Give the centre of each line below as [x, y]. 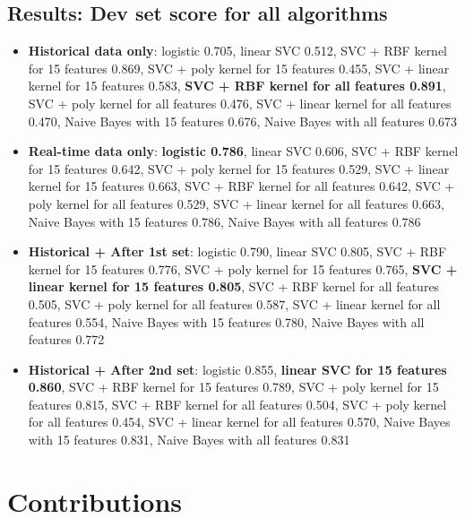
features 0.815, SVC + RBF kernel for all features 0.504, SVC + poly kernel [237, 404]
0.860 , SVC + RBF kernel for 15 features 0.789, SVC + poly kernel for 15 [233, 387]
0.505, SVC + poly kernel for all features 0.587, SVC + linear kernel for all [234, 303]
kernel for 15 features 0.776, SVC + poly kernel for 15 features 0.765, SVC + [243, 268]
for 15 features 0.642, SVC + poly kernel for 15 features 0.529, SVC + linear [239, 168]
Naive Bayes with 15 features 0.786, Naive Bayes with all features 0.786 [224, 221]
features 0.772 [66, 339]
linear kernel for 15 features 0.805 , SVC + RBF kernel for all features [234, 286]
